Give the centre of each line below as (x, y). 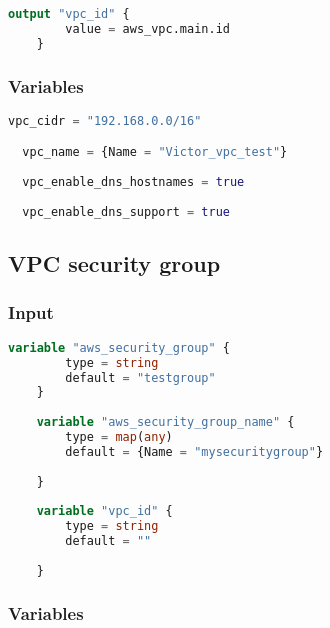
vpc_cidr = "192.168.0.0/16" (105, 120)
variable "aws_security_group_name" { (165, 422)
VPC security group (114, 263)
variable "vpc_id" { (104, 511)
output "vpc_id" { (69, 14)
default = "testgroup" (140, 377)
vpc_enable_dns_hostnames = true (133, 182)
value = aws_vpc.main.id (147, 28)
